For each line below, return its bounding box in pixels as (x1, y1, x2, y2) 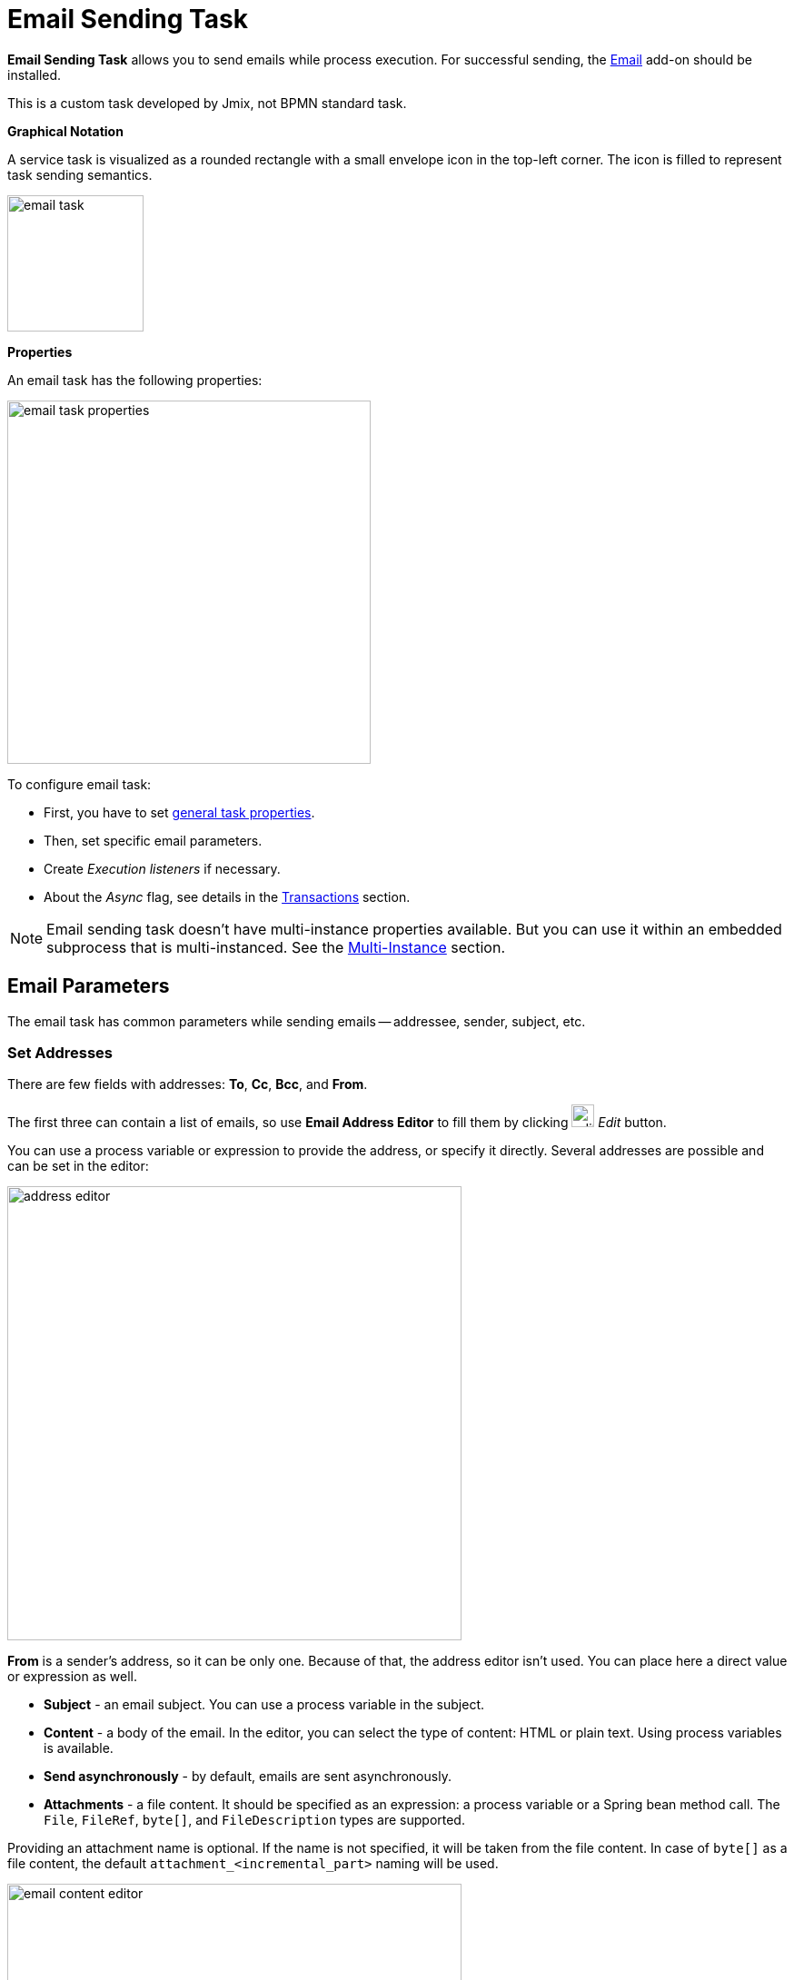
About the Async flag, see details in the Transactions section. (44, 888, 411, 905)
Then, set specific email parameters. (44, 832, 263, 848)
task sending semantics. (7, 166, 153, 183)
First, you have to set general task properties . (44, 804, 315, 820)
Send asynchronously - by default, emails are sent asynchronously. (44, 1768, 452, 1785)
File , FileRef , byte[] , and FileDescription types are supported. (44, 1812, 465, 1828)
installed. (7, 66, 62, 83)
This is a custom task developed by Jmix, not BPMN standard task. (7, 94, 407, 111)
